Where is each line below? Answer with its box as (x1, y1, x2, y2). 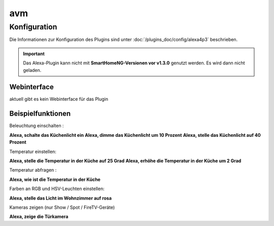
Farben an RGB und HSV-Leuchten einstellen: (9, 185, 105, 192)
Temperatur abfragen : (9, 167, 57, 173)
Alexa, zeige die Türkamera (9, 213, 68, 220)
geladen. (23, 67, 42, 73)
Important (23, 51, 45, 57)
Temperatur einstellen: (9, 148, 57, 155)
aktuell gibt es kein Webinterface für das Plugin (9, 96, 109, 102)
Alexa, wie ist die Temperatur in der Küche (9, 176, 101, 182)
